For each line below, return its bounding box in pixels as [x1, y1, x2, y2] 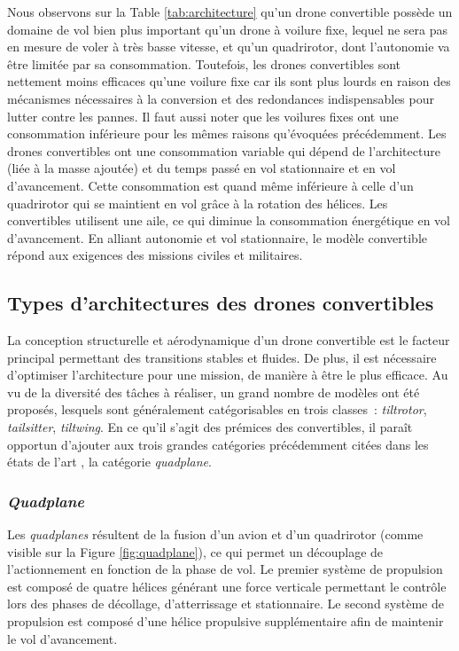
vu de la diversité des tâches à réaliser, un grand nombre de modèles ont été [7, 382, 420, 401]
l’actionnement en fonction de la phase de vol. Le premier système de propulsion [7, 560, 443, 578]
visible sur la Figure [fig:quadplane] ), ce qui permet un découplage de [7, 542, 384, 561]
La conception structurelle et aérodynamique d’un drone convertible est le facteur [7, 331, 450, 349]
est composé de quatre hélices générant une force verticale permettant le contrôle [7, 576, 447, 595]
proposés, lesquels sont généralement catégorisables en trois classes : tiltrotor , [7, 400, 427, 419]
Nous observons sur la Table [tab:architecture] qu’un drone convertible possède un [7, 3, 453, 20]
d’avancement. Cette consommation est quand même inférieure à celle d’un [7, 176, 414, 194]
